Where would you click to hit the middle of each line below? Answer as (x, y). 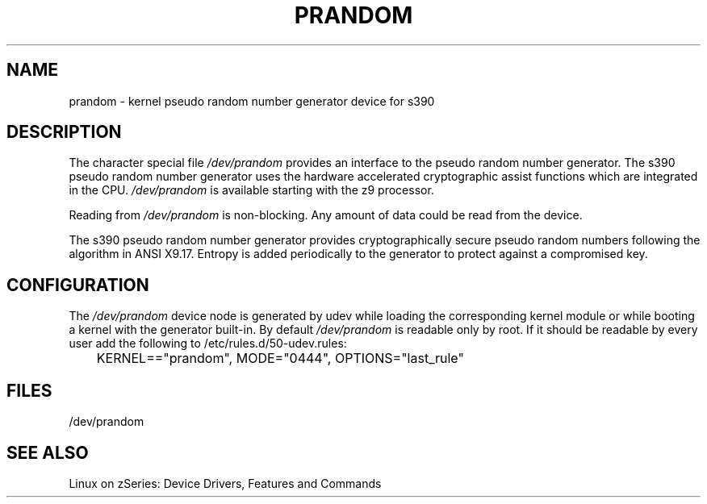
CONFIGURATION (78, 285)
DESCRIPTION (64, 132)
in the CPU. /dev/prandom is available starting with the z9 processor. (251, 190)
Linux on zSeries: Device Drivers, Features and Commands (225, 483)
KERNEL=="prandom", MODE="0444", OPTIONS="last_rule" (280, 358)
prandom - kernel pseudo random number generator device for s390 (252, 101)
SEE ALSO (48, 452)
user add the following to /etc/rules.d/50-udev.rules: (208, 344)
